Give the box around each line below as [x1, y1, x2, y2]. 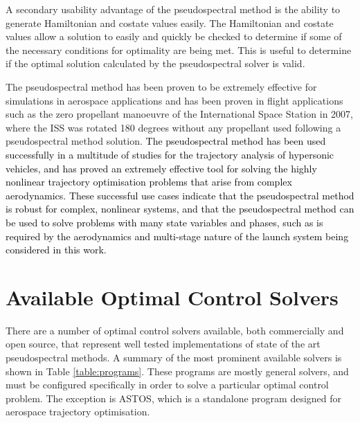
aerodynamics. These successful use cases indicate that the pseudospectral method [6, 188, 354, 202]
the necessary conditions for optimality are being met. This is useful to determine [6, 42, 352, 57]
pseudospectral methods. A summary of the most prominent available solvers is [6, 350, 342, 364]
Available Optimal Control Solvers [6, 282, 339, 311]
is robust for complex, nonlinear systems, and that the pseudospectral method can [6, 201, 354, 216]
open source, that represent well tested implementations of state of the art [6, 336, 321, 351]
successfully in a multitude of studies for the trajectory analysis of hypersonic [6, 147, 334, 161]
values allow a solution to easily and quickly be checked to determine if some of [6, 29, 342, 44]
